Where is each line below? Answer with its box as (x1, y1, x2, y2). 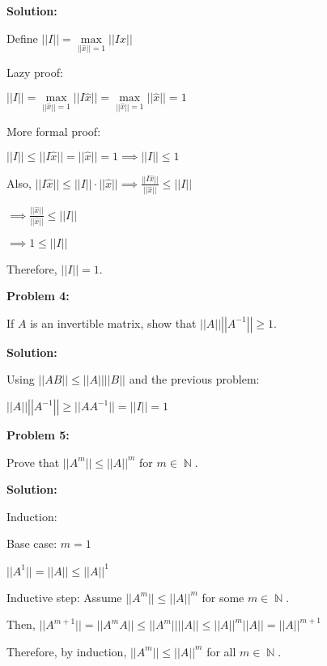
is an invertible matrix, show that (30, 314, 197, 331)
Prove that (6, 453, 60, 470)
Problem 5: (6, 426, 70, 443)
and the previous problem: (129, 371, 260, 388)
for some (202, 588, 244, 605)
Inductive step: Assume (6, 588, 122, 605)
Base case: (6, 535, 57, 552)
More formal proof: (6, 123, 101, 140)
